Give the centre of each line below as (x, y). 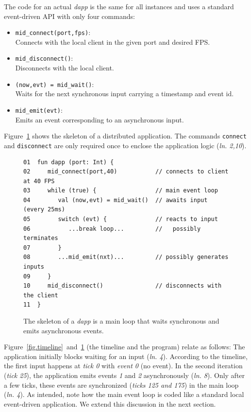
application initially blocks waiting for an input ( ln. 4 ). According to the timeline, (126, 356)
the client (41, 295)
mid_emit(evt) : (39, 110)
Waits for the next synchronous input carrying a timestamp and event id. (125, 94)
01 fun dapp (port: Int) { (69, 162)
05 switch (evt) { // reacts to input (121, 219)
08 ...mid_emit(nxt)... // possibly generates (126, 257)
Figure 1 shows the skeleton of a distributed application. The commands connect (125, 136)
